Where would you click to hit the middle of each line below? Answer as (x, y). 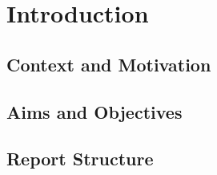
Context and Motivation (109, 64)
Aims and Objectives (94, 111)
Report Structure (80, 159)
